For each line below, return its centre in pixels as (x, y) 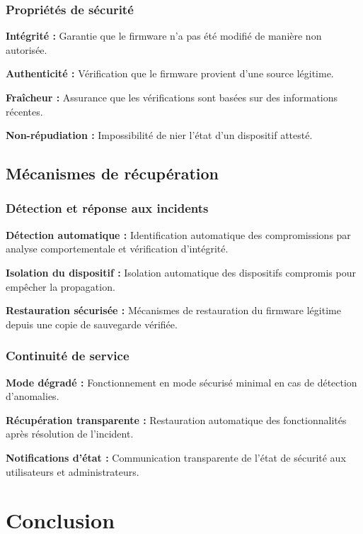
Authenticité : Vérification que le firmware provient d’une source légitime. (170, 73)
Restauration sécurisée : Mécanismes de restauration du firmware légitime (173, 310)
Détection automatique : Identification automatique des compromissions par (178, 234)
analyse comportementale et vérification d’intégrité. (117, 249)
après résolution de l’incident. (70, 434)
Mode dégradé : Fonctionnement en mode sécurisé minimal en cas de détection (181, 382)
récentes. (24, 111)
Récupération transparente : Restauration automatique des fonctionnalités (176, 419)
